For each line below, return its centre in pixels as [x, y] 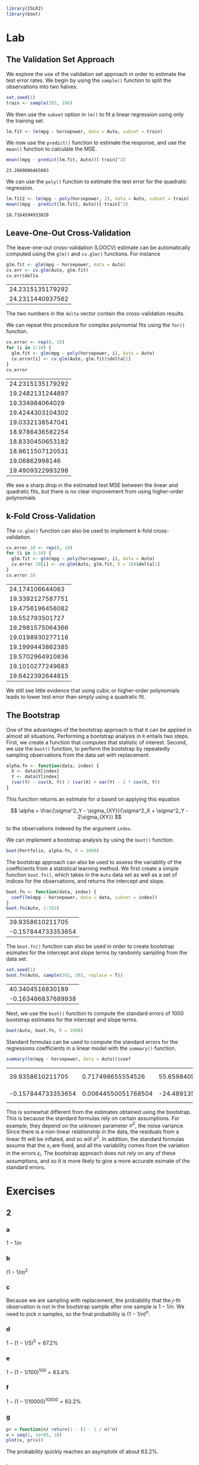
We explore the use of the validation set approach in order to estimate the [96, 74]
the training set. [25, 120]
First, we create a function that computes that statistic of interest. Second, [97, 742]
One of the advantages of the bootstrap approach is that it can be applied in [99, 730]
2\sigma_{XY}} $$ [99, 817]
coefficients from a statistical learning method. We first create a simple [92, 868]
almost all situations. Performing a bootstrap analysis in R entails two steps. [98, 736]
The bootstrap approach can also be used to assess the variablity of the [94, 862]
